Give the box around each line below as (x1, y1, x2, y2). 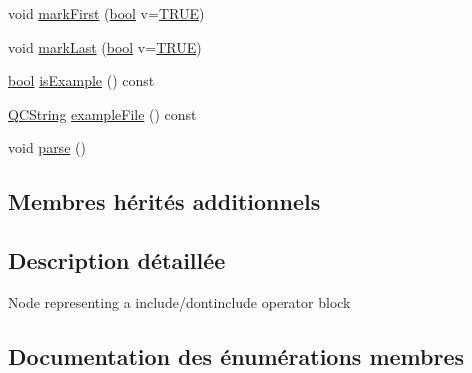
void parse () (8, 137, 86, 158)
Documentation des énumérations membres (8, 340, 465, 371)
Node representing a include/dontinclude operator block (8, 291, 351, 312)
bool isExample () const (8, 70, 155, 91)
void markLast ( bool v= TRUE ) (8, 36, 202, 57)
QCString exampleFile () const (8, 103, 197, 124)
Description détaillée (8, 245, 226, 276)
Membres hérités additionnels (8, 186, 321, 217)
